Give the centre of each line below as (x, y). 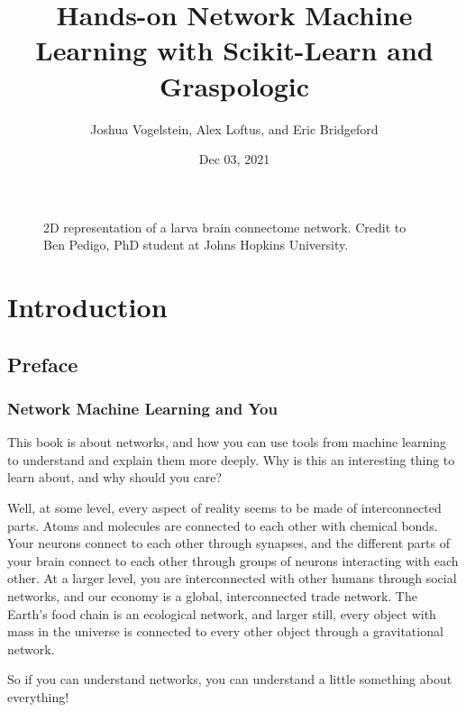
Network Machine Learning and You (142, 408)
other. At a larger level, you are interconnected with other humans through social (232, 578)
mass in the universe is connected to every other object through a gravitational (225, 631)
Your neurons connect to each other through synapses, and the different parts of (229, 543)
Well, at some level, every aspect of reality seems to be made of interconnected (224, 508)
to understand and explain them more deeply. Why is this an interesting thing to (231, 459)
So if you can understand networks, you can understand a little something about (230, 679)
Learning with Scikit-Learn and (234, 50)
